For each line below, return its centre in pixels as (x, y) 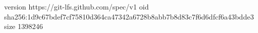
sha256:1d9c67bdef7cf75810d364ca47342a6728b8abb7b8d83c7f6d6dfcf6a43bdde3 (129, 16)
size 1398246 (24, 26)
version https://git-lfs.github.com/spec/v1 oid (77, 6)
